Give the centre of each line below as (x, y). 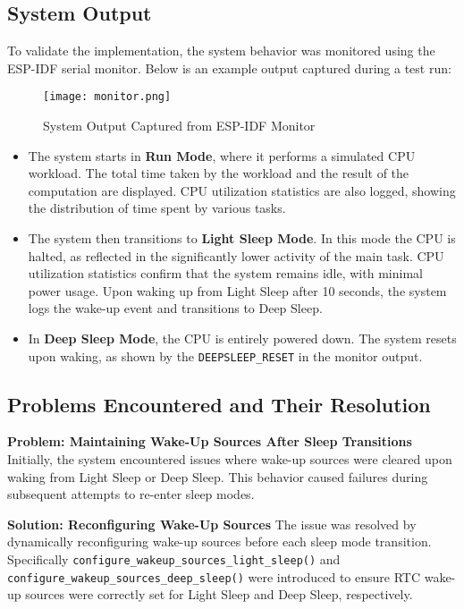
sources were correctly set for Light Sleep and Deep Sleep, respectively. (219, 594)
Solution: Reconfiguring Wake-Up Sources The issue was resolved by (212, 524)
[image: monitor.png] (107, 97)
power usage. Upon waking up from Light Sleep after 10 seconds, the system (237, 290)
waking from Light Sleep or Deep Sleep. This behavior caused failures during (218, 476)
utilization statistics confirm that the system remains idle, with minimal (225, 273)
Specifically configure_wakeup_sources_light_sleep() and (174, 559)
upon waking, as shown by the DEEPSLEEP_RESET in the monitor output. (225, 355)
